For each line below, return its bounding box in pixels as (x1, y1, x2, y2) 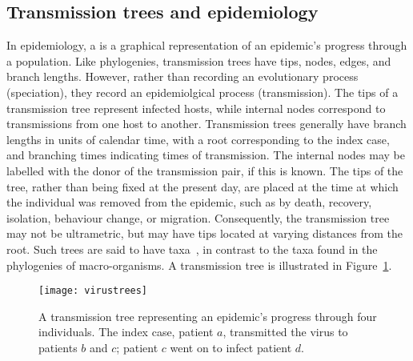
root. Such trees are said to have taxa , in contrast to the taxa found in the (6, 240, 378, 257)
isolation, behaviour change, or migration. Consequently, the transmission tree (6, 209, 390, 226)
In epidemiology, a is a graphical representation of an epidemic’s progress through (6, 37, 407, 54)
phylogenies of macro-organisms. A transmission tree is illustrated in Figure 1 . (6, 256, 392, 273)
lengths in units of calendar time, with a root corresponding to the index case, (6, 130, 390, 147)
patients (38, 339, 78, 355)
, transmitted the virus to (223, 323, 348, 340)
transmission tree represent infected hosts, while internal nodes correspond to (6, 99, 386, 116)
